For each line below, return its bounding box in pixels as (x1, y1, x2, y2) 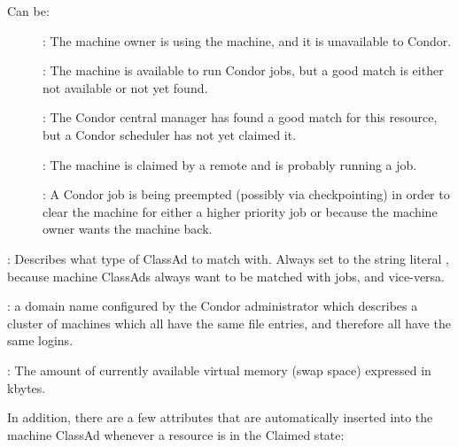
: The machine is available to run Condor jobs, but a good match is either (43, 61, 444, 80)
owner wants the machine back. (43, 220, 213, 238)
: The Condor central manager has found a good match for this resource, (43, 108, 438, 127)
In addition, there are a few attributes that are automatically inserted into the (7, 408, 433, 427)
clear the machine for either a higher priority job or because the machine (43, 202, 438, 220)
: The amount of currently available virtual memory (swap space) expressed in (7, 360, 431, 379)
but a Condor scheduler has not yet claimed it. (43, 125, 297, 143)
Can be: (7, 2, 50, 19)
